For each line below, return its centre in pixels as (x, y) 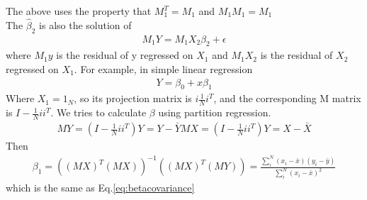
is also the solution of (85, 24)
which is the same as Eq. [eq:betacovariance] (100, 188)
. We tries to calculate (98, 112)
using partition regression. (215, 112)
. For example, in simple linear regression (163, 69)
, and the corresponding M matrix (287, 98)
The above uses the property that (79, 11)
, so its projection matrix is (133, 98)
